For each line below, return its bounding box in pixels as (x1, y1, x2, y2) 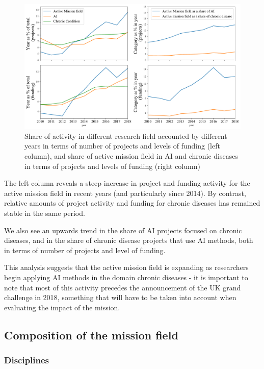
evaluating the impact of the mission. (4, 302, 120, 312)
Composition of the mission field (4, 327, 178, 342)
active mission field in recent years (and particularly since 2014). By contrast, (4, 187, 246, 198)
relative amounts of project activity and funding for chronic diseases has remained (4, 198, 260, 208)
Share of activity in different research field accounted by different (24, 130, 227, 141)
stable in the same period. (4, 208, 85, 218)
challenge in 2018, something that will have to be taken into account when (4, 292, 236, 303)
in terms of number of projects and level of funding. (4, 244, 166, 255)
